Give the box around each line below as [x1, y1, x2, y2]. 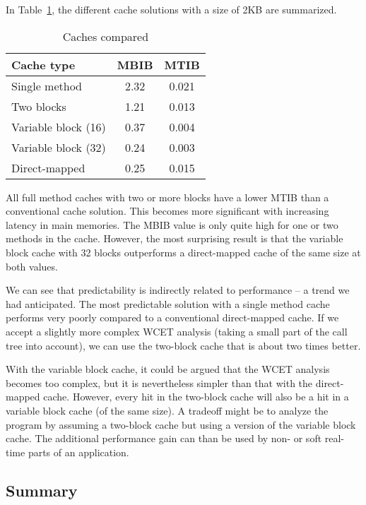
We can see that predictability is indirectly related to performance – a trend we [6, 283, 350, 297]
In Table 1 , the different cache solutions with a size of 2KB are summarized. [6, 2, 337, 16]
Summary [6, 479, 78, 501]
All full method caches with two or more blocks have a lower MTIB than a [6, 189, 329, 204]
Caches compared [62, 28, 149, 44]
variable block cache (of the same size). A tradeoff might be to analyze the [6, 403, 329, 417]
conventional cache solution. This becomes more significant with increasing [6, 203, 329, 218]
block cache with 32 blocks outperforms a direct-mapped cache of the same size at [6, 244, 361, 259]
